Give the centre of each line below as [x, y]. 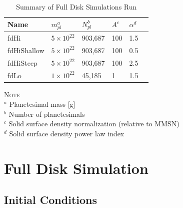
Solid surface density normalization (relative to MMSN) [94, 124]
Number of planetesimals [47, 114]
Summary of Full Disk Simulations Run [76, 7]
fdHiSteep [22, 62]
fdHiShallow [26, 50]
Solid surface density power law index [67, 133]
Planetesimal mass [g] [42, 104]
